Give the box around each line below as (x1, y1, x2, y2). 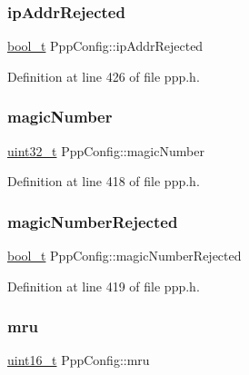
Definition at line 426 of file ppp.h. (7, 66, 200, 85)
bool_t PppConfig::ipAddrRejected (7, 36, 204, 55)
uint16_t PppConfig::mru (7, 350, 150, 370)
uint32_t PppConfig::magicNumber (7, 141, 204, 160)
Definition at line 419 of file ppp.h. (7, 276, 200, 295)
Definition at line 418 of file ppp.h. (7, 172, 200, 191)
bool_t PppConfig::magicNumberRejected (7, 246, 242, 265)
